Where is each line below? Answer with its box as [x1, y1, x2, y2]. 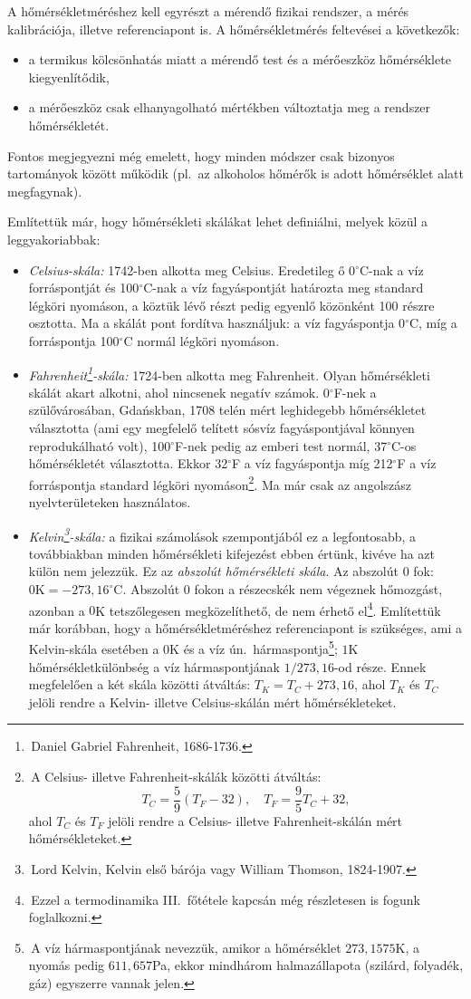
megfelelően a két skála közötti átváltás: [28, 675, 251, 694]
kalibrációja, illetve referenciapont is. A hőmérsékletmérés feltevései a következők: [7, 19, 460, 38]
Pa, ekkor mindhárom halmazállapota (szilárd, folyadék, [152, 956, 464, 975]
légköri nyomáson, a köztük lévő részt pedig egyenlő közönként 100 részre [28, 295, 435, 314]
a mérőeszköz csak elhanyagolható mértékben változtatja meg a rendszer [28, 98, 431, 117]
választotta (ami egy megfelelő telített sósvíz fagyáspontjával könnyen [28, 418, 415, 437]
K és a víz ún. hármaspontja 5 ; [169, 637, 338, 658]
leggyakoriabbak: [7, 229, 101, 248]
